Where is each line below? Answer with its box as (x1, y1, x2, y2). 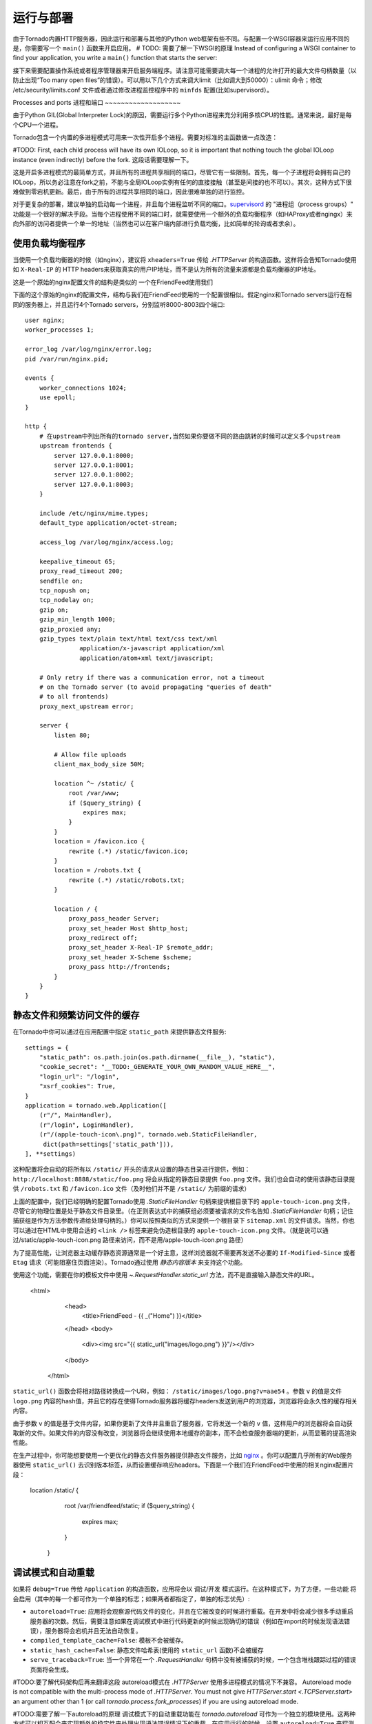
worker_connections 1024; (39, 383, 127, 392)
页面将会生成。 (30, 1665, 72, 1674)
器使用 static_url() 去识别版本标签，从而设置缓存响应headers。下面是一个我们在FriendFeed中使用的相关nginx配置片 (12, 1461, 354, 1469)
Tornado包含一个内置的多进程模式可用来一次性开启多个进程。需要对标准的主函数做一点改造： (12, 133, 278, 141)
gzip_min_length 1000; (39, 616, 116, 623)
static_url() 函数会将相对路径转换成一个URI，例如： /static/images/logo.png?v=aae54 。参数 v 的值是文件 (12, 1387, 342, 1396)
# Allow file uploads (54, 750, 127, 759)
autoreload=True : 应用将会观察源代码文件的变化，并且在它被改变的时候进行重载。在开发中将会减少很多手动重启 (30, 1607, 354, 1616)
